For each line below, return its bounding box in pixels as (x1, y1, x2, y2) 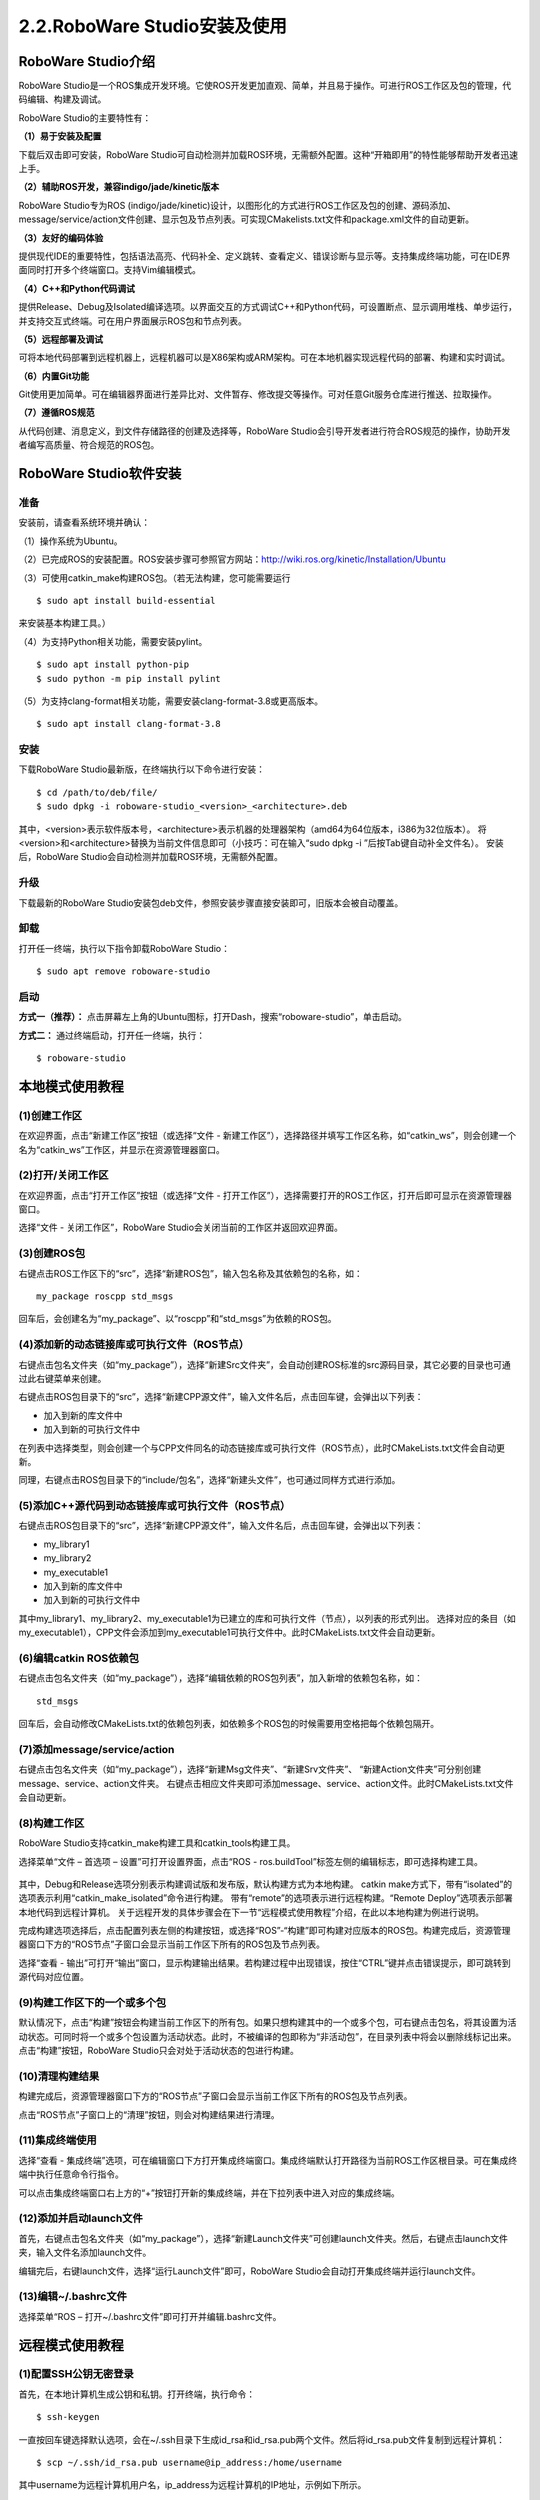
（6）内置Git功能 (18, 370, 90, 382)
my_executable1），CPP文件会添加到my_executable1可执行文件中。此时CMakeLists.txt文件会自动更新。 (18, 1626, 441, 1639)
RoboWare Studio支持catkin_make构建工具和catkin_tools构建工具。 (18, 1837, 296, 1849)
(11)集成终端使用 (18, 2133, 97, 2147)
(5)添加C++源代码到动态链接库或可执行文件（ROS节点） (18, 1499, 291, 1513)
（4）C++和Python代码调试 (18, 282, 135, 294)
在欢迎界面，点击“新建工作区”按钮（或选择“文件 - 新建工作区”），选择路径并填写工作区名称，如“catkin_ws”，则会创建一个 (18, 1130, 517, 1142)
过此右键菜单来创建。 (18, 1372, 107, 1384)
